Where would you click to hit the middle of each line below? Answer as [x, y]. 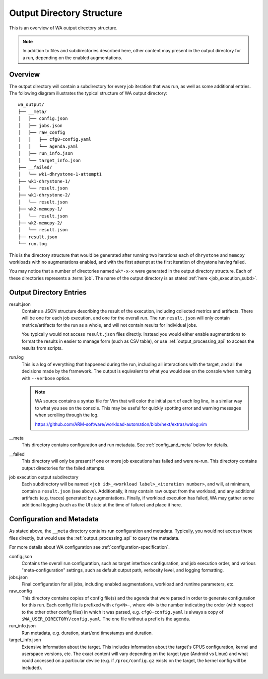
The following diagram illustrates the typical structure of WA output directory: [88, 93]
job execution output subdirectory [44, 477]
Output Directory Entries [48, 292]
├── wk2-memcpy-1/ [40, 209]
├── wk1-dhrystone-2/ [44, 195]
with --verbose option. [46, 378]
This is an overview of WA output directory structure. [63, 28]
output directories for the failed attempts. [64, 468]
